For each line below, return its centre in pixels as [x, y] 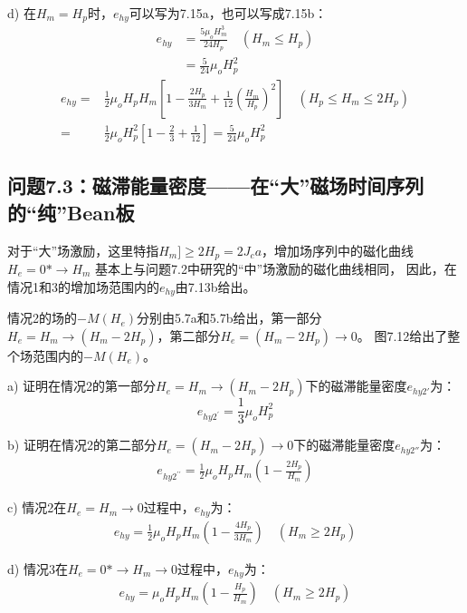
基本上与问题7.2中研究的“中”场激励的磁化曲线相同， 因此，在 [276, 268]
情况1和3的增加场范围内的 [83, 286]
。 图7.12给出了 [402, 335]
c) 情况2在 [37, 507]
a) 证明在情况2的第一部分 [82, 386]
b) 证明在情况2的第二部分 [82, 445]
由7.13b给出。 [215, 286]
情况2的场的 [42, 318]
